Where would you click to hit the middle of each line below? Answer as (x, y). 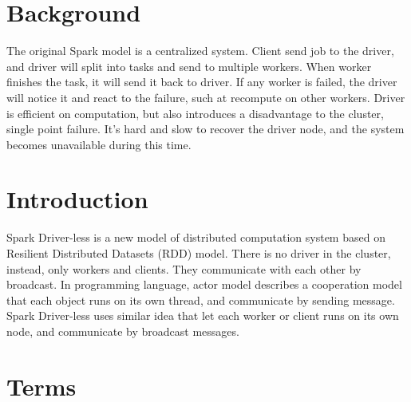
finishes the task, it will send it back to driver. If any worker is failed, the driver (202, 82)
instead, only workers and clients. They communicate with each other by (184, 268)
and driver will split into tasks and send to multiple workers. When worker (189, 66)
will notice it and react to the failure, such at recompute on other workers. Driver (206, 97)
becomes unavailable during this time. (99, 144)
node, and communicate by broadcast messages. (123, 331)
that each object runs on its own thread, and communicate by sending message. (201, 300)
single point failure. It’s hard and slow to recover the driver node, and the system (205, 129)
